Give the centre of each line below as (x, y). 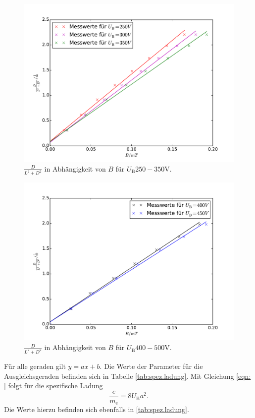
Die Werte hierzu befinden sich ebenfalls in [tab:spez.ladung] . (97, 409)
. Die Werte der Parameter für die (151, 366)
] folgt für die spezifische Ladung (53, 386)
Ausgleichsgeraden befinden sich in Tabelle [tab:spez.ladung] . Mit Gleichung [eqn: (127, 376)
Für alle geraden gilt (35, 366)
